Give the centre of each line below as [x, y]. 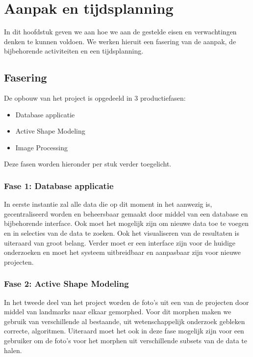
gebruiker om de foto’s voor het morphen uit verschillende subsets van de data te [126, 341]
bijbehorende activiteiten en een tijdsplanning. [74, 51]
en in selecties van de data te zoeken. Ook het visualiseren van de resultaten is [122, 233]
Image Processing [41, 147]
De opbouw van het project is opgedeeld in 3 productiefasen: [95, 98]
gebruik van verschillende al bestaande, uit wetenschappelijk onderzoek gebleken [125, 321]
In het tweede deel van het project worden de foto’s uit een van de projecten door [126, 302]
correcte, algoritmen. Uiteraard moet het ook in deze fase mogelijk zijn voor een [124, 331]
